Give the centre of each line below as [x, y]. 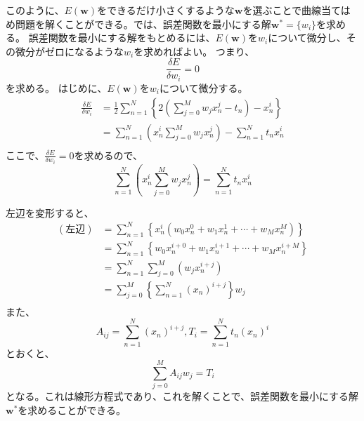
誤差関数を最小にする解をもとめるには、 [122, 38]
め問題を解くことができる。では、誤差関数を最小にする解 [138, 24]
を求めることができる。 [72, 409]
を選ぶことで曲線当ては [297, 10]
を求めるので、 [108, 155]
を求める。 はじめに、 [57, 87]
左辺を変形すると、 [50, 212]
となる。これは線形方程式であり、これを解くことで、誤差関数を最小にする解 [182, 396]
